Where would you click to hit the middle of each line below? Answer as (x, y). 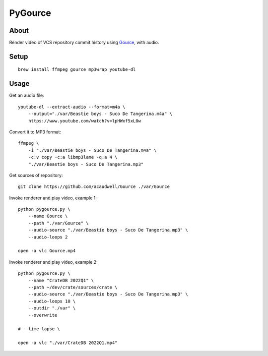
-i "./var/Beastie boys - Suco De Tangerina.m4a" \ (92, 150)
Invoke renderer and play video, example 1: (53, 198)
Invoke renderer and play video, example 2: (53, 262)
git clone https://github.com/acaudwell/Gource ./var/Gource (94, 187)
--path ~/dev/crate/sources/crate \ (73, 287)
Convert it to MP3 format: (35, 132)
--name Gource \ (48, 216)
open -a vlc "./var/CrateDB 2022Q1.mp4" (68, 343)
